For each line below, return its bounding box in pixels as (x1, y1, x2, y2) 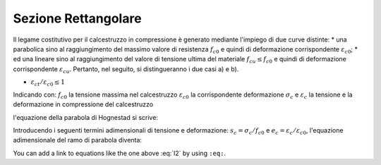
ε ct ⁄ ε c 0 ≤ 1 (30, 78, 65, 87)
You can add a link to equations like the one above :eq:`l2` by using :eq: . (13, 149, 226, 157)
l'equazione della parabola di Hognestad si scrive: (13, 113, 159, 121)
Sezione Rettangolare (13, 11, 142, 26)
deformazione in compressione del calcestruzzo (13, 100, 154, 109)
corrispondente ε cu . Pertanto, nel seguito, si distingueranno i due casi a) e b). (13, 64, 239, 75)
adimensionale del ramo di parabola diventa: (13, 136, 143, 145)
